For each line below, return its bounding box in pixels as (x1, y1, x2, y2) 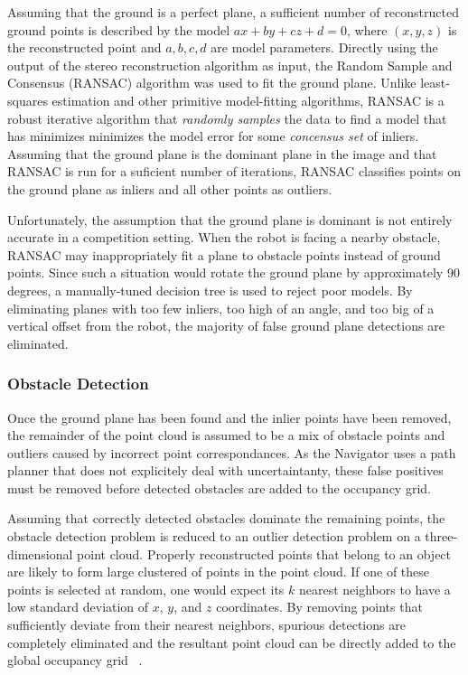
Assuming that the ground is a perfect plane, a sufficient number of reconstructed (7, 3, 459, 21)
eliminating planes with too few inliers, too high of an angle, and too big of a (7, 298, 435, 317)
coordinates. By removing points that (216, 597, 423, 616)
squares (7, 90, 48, 109)
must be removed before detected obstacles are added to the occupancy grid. (7, 478, 431, 497)
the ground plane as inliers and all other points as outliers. (7, 179, 332, 198)
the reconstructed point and (7, 38, 162, 57)
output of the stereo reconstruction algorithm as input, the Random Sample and (7, 55, 453, 74)
